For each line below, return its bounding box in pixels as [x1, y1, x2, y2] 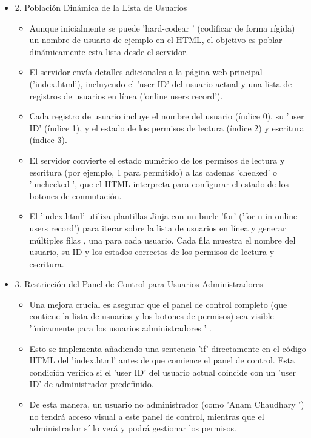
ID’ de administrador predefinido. [29, 377, 154, 390]
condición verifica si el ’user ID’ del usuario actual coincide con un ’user [29, 365, 296, 378]
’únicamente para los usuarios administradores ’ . [29, 322, 212, 334]
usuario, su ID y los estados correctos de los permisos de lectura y [29, 245, 275, 258]
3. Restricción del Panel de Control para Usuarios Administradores [15, 277, 263, 290]
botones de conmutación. [29, 189, 122, 202]
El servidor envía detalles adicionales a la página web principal [29, 65, 263, 78]
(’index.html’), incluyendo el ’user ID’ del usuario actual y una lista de [29, 77, 292, 90]
